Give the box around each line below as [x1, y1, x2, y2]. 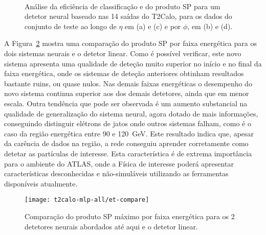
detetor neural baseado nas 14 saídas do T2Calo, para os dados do [25, 11, 232, 21]
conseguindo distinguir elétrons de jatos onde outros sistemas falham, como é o [4, 118, 251, 129]
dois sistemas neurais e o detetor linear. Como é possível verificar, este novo [4, 48, 241, 58]
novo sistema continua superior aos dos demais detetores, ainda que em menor [4, 88, 249, 99]
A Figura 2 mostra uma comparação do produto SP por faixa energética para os [4, 38, 257, 49]
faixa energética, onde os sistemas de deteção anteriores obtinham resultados [4, 68, 244, 79]
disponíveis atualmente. [4, 178, 78, 189]
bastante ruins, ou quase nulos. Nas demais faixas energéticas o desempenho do [4, 78, 252, 88]
